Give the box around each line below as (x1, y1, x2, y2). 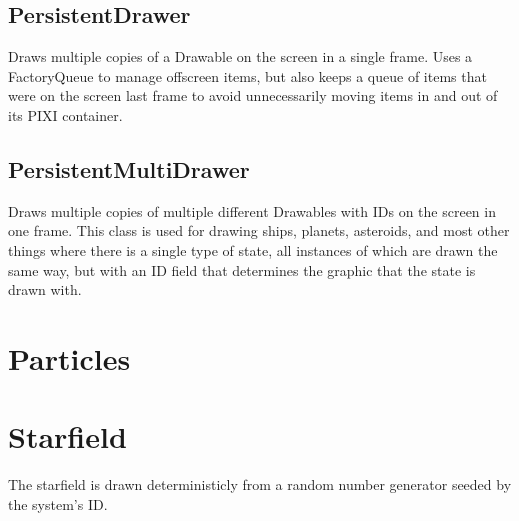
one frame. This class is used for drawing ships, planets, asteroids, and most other (8, 220, 510, 241)
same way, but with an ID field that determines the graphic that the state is (8, 259, 476, 280)
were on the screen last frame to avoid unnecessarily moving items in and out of (8, 85, 498, 106)
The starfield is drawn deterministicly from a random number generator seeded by (8, 474, 512, 495)
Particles (8, 337, 131, 378)
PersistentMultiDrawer (8, 153, 250, 184)
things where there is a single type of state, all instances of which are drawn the (8, 239, 498, 260)
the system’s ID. (8, 493, 108, 514)
